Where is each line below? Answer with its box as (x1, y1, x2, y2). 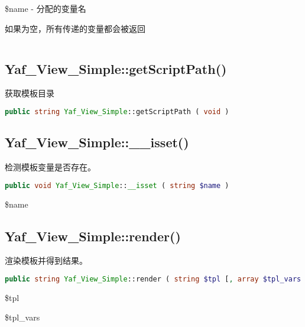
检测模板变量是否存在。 (5, 161, 96, 173)
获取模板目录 (5, 87, 54, 99)
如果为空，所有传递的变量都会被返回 (5, 22, 145, 34)
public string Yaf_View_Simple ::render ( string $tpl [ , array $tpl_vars (5, 274, 301, 283)
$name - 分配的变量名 (5, 2, 86, 14)
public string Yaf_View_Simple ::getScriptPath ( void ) (5, 107, 229, 116)
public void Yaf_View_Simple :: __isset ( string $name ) (5, 181, 229, 190)
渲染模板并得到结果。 (5, 254, 87, 267)
